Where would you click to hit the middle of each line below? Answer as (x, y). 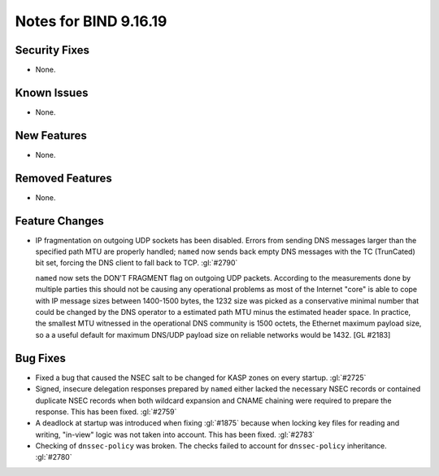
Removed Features (64, 178)
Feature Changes (60, 221)
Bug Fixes (41, 358)
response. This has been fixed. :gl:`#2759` (106, 412)
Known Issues (52, 92)
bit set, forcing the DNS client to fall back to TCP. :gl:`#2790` (137, 263)
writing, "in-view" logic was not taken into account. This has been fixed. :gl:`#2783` (175, 435)
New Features (51, 135)
